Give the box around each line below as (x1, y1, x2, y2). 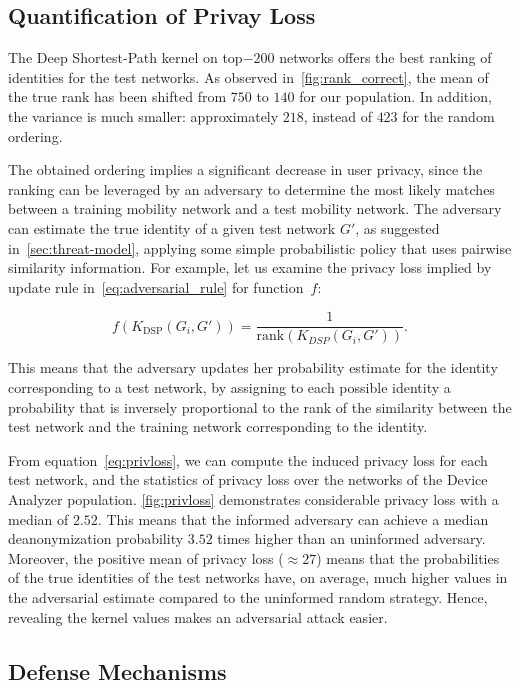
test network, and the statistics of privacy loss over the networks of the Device (8, 469, 488, 490)
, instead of (303, 105, 372, 126)
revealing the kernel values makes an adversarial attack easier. (8, 606, 388, 627)
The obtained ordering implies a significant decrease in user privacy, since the (8, 159, 483, 180)
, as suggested (355, 217, 440, 238)
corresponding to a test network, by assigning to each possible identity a (8, 376, 451, 397)
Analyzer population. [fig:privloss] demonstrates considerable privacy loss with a (8, 488, 499, 509)
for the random (402, 105, 495, 126)
